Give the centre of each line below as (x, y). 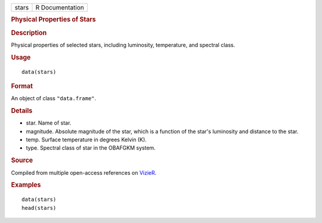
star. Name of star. (49, 123)
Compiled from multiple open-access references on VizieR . (84, 172)
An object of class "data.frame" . (54, 98)
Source (22, 160)
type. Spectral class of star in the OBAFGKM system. (91, 148)
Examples (26, 185)
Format (22, 86)
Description (29, 33)
